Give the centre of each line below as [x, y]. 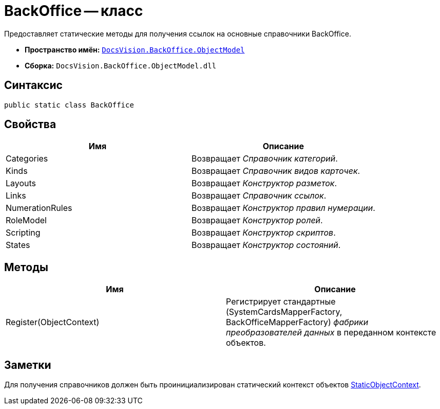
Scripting [23, 233]
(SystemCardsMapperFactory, [284, 312]
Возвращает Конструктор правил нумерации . [283, 208]
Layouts [21, 183]
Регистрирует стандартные [281, 302]
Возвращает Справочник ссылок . [259, 196]
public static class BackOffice [69, 105]
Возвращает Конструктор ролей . [257, 220]
